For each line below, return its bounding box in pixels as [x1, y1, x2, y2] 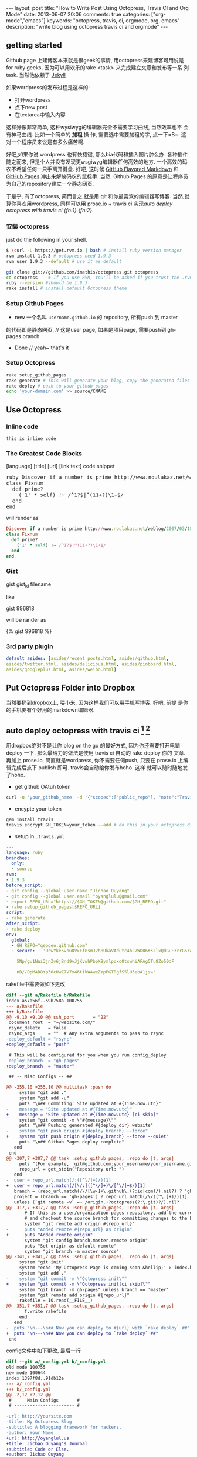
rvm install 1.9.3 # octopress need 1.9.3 [6, 253, 111, 259]
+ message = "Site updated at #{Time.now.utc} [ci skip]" [6, 1112, 159, 1118]
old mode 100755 [6, 1365, 46, 1371]
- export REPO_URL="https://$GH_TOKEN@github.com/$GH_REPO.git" [6, 899, 167, 905]
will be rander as [6, 616, 46, 623]
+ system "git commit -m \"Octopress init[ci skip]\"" [6, 1281, 151, 1287]
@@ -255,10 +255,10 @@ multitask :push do [6, 1084, 111, 1091]
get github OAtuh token [14, 783, 72, 791]
